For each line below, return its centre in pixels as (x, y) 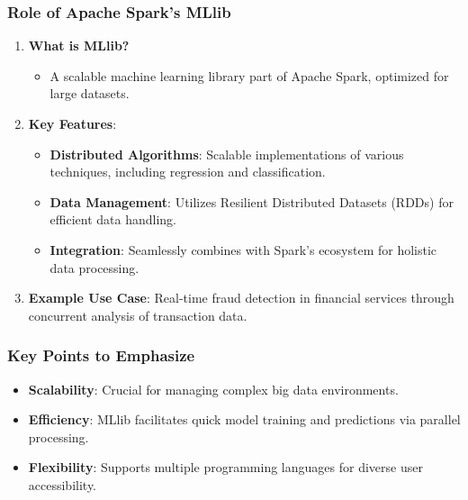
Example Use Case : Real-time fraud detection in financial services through (241, 298)
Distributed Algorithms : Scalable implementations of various (227, 154)
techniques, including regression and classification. (188, 172)
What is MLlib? (79, 45)
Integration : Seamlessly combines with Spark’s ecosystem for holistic (243, 249)
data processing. (94, 267)
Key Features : (72, 123)
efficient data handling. (113, 219)
